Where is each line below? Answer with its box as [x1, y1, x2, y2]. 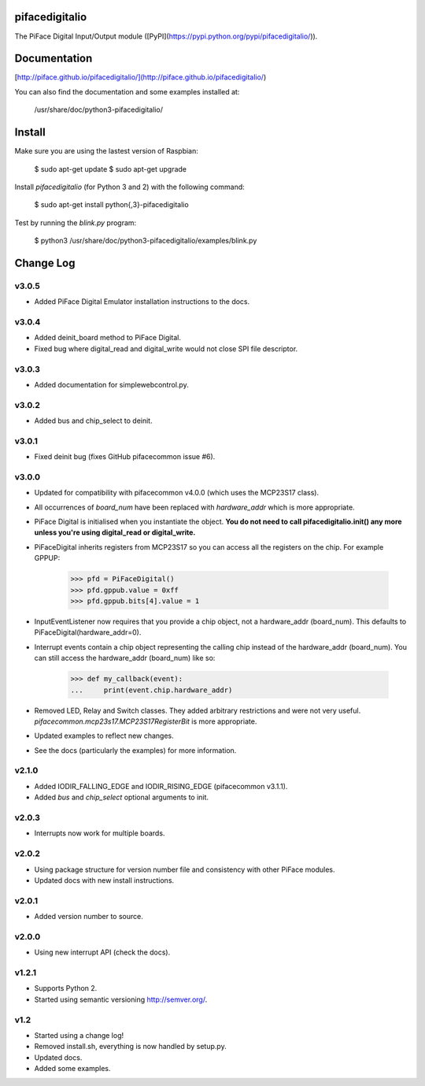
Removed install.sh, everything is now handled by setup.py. [34, 1042, 227, 1051]
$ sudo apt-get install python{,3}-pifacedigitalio [34, 200, 189, 209]
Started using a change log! [34, 1030, 124, 1040]
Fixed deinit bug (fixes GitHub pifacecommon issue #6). [34, 452, 216, 461]
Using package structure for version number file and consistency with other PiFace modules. [34, 865, 335, 874]
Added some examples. [34, 1064, 111, 1073]
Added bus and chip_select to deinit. [34, 416, 153, 425]
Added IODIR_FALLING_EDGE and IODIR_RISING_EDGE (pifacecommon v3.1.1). [34, 781, 288, 791]
